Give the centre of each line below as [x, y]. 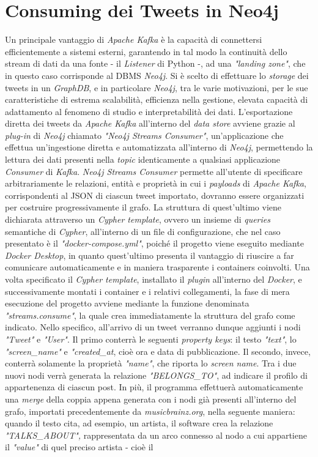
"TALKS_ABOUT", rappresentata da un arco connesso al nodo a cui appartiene [156, 435]
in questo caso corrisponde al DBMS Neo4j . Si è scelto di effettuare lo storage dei [157, 75]
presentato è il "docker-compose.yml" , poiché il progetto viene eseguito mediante [154, 243]
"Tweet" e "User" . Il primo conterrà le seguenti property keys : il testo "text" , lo [151, 339]
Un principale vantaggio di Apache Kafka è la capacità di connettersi [134, 39]
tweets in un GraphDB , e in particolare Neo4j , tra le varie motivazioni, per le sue [157, 87]
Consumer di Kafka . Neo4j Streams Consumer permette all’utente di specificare [154, 171]
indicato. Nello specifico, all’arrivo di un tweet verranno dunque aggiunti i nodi [153, 327]
